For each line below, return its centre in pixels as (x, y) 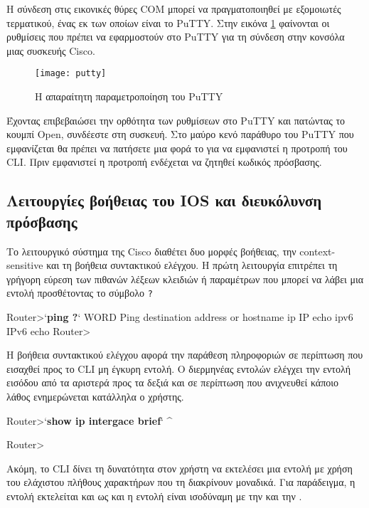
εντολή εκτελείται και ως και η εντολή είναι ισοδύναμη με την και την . (154, 496)
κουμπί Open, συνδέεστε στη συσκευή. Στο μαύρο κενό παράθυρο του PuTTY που (180, 134)
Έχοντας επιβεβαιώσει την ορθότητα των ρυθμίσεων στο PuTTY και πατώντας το (176, 120)
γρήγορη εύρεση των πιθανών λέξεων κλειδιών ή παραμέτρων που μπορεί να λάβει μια (185, 279)
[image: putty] (71, 74)
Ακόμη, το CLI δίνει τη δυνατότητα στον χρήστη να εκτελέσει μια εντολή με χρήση (180, 468)
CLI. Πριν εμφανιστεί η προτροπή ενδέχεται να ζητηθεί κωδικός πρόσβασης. (164, 162)
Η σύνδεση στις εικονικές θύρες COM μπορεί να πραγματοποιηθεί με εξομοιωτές (174, 9)
